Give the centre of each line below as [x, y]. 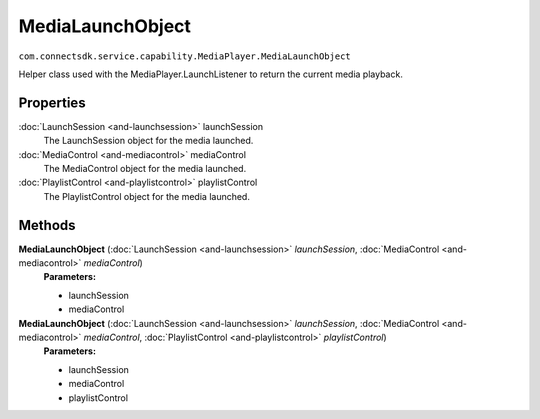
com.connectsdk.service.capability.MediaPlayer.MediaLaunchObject [185, 56]
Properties [52, 102]
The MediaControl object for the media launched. [145, 169]
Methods [47, 225]
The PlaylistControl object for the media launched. [146, 196]
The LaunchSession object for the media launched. [148, 141]
